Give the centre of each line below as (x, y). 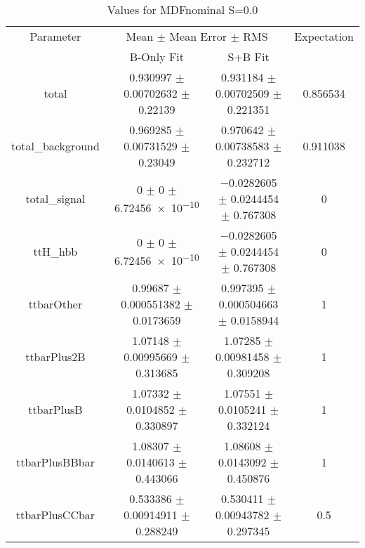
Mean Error (198, 36)
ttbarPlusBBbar (55, 462)
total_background (55, 146)
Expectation (324, 36)
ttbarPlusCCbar (55, 515)
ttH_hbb (55, 251)
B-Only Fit (157, 57)
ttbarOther (55, 304)
